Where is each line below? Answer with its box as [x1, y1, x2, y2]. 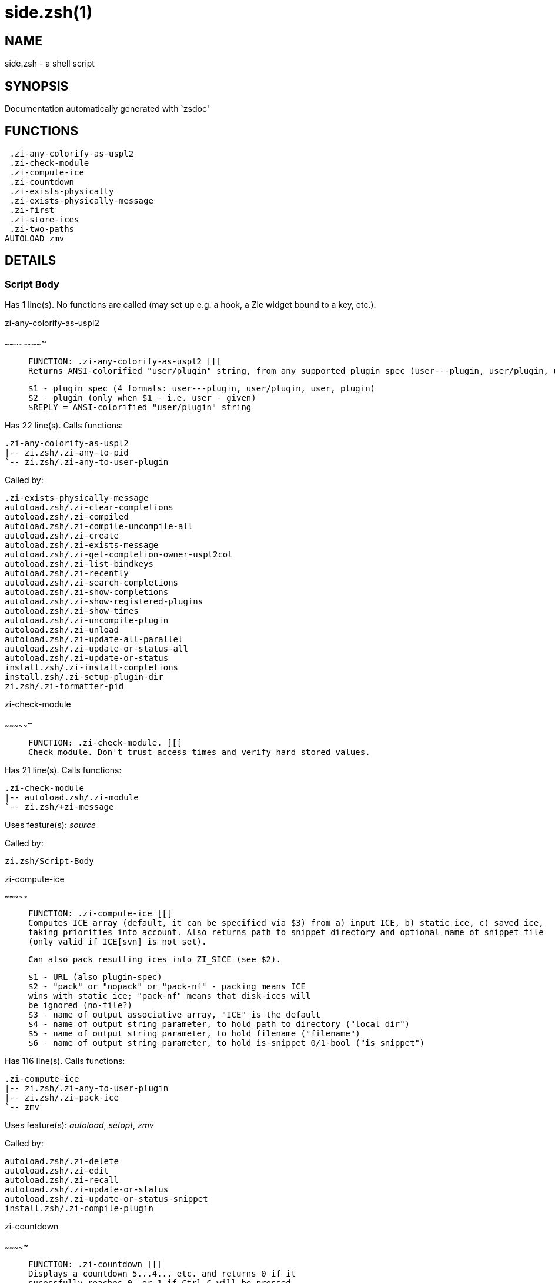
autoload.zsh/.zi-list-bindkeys [5, 559, 153, 569]
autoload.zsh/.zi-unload [5, 624, 119, 634]
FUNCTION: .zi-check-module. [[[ [28, 737, 182, 747]
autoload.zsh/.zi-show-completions [5, 587, 169, 597]
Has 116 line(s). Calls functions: [5, 1055, 125, 1066]
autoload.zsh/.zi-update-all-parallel [5, 634, 183, 644]
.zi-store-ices [9, 214, 79, 224]
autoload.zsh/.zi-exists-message [5, 540, 159, 550]
